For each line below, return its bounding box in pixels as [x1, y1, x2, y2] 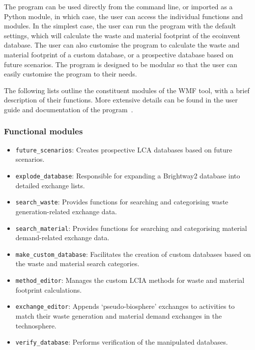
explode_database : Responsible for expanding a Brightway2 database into [15, 171, 240, 180]
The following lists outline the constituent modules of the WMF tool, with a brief [4, 85, 250, 95]
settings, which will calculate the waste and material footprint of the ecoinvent [4, 30, 240, 40]
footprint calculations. [15, 284, 82, 295]
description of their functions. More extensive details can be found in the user [4, 95, 238, 105]
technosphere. [15, 320, 57, 330]
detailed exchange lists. [15, 180, 85, 190]
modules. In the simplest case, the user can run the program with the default [4, 21, 236, 31]
